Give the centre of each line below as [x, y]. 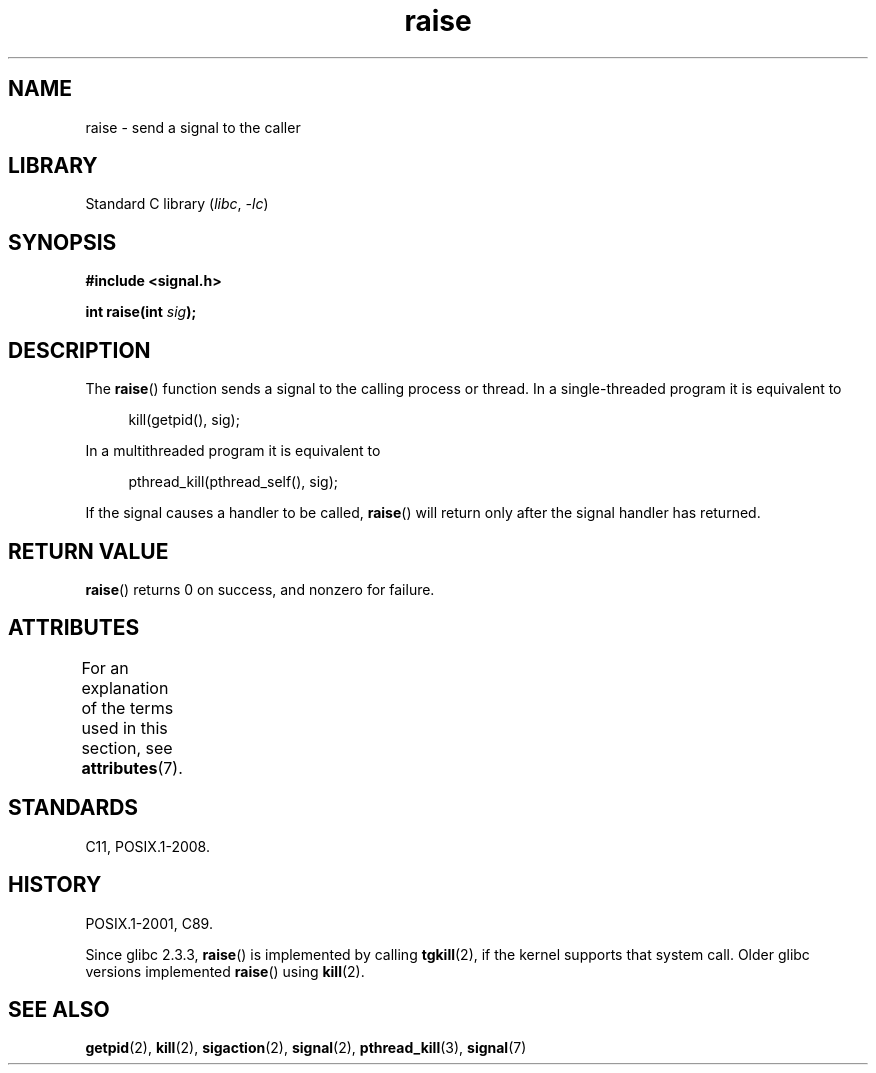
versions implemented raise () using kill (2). [225, 971]
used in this [124, 727]
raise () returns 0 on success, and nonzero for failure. [260, 589]
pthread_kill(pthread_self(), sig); [233, 482]
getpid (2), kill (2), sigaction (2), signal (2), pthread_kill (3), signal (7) [306, 1048]
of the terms [127, 707]
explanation [125, 687]
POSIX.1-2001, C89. [149, 923]
